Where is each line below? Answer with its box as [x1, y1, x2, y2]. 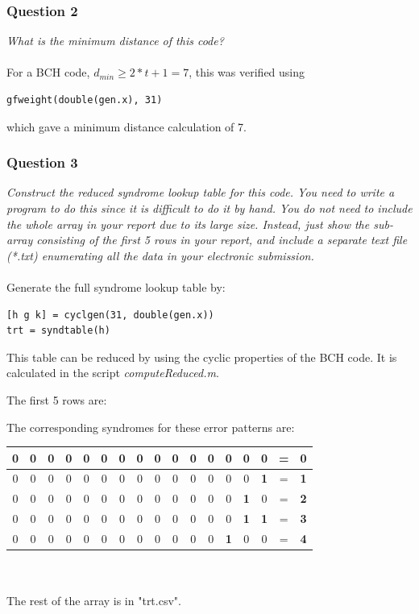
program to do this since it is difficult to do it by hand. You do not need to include [6, 200, 413, 216]
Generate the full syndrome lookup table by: [6, 278, 226, 295]
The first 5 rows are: [6, 391, 107, 408]
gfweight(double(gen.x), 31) [6, 94, 163, 106]
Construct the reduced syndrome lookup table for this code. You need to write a [6, 184, 395, 201]
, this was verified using [189, 64, 305, 81]
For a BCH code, [6, 64, 90, 81]
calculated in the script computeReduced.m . [6, 364, 219, 381]
